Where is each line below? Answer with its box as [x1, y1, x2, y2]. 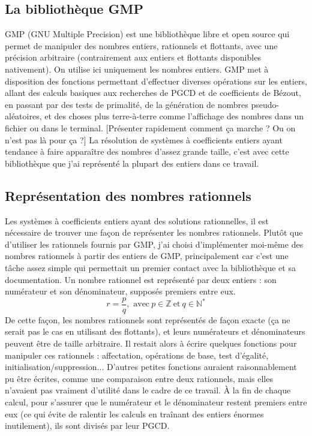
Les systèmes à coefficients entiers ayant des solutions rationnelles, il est [5, 214, 269, 227]
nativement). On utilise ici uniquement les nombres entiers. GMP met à [5, 62, 269, 75]
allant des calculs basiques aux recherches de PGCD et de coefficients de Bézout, [5, 86, 301, 99]
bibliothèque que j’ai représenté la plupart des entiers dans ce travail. [5, 157, 259, 169]
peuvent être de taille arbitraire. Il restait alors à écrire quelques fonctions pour [5, 336, 297, 349]
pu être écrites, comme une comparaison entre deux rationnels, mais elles [5, 372, 273, 384]
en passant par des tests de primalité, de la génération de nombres [5, 98, 248, 110]
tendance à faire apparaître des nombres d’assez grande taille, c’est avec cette [5, 145, 289, 158]
